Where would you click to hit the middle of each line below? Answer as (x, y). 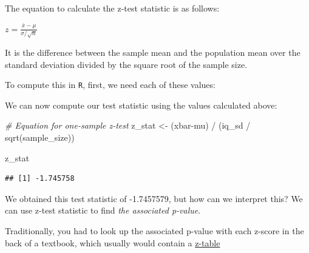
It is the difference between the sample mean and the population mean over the (153, 52)
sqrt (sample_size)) (40, 137)
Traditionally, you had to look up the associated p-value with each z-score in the (154, 231)
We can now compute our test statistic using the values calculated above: (141, 105)
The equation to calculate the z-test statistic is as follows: (112, 8)
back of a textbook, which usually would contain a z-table (113, 242)
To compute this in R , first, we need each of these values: (110, 85)
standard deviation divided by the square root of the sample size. (126, 64)
